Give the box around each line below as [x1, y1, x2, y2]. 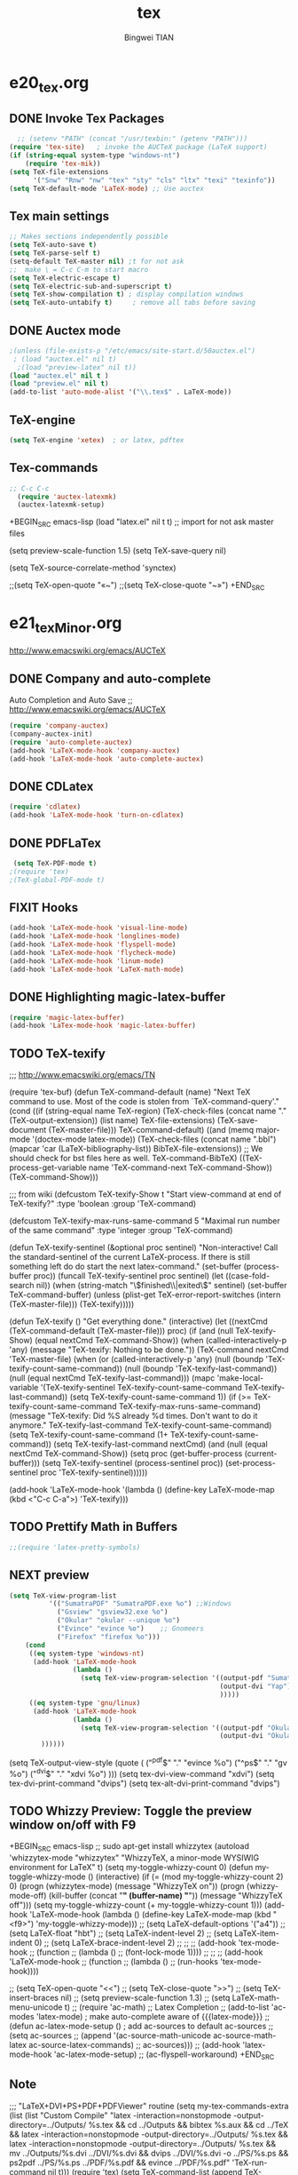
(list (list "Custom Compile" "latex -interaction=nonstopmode [9, 2109, 232, 2121]
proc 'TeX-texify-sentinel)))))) [39, 1467, 148, 1478]
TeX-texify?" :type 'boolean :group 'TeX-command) [9, 1199, 197, 1209]
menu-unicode [9, 2002, 63, 2012]
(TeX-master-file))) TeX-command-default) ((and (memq [48, 1125, 255, 1135]
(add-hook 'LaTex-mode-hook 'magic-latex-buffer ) [9, 1021, 197, 1031]
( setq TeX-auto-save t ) [9, 241, 98, 250]
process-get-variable [9, 1162, 87, 1173]
